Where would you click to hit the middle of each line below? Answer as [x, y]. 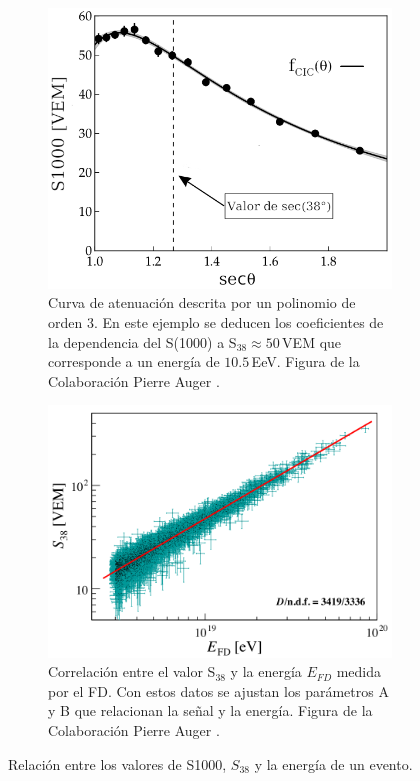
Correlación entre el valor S [132, 671]
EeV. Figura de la [305, 361]
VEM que [312, 341]
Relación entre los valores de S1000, [117, 763]
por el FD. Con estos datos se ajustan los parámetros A [218, 690]
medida [359, 671]
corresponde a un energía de [134, 361]
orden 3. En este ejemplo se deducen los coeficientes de [216, 322]
